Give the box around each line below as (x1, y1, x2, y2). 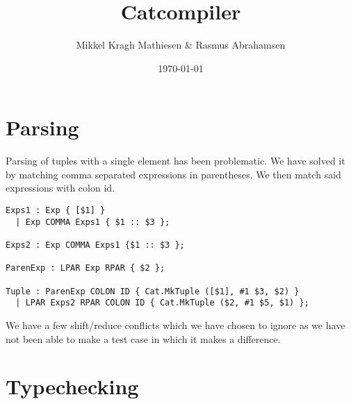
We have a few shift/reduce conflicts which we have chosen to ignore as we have (6, 317, 345, 332)
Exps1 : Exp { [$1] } (6, 205, 106, 216)
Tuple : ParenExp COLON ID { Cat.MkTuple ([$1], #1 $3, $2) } (6, 286, 300, 296)
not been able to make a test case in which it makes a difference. (6, 331, 281, 346)
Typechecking (6, 372, 139, 401)
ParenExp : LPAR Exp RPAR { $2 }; (6, 263, 165, 273)
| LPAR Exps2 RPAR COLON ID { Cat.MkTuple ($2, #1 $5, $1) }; (15, 298, 309, 308)
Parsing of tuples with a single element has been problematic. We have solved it (6, 153, 345, 168)
